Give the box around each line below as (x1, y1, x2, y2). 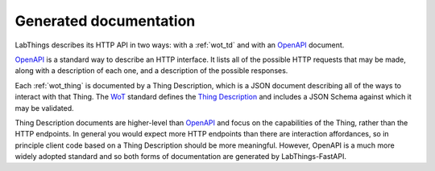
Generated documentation (14, 12, 196, 30)
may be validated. (14, 103, 74, 112)
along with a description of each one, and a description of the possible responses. (14, 66, 288, 75)
